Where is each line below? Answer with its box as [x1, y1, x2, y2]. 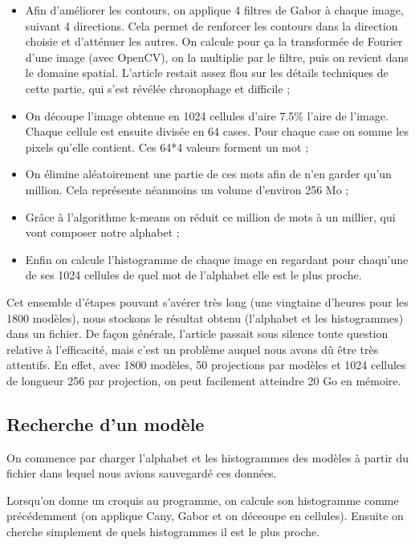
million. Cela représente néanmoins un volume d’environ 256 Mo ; [25, 181, 349, 197]
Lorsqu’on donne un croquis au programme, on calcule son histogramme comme [6, 491, 399, 508]
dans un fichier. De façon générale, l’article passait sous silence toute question [6, 325, 389, 342]
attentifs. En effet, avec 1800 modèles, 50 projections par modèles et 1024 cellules [6, 356, 406, 373]
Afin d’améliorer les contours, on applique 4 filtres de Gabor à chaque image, [25, 2, 404, 18]
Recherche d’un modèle [6, 411, 205, 436]
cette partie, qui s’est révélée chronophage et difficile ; [25, 79, 291, 96]
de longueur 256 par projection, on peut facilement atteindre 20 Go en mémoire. [6, 372, 401, 388]
